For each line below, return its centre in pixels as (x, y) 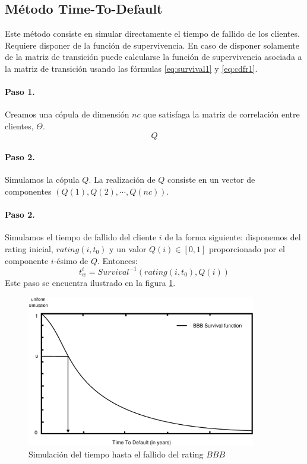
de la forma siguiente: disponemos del (233, 237)
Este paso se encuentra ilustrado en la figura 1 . (90, 282)
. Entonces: (117, 260)
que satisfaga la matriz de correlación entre (221, 114)
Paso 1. (20, 92)
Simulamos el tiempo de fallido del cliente (81, 237)
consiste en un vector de (211, 179)
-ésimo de (71, 260)
